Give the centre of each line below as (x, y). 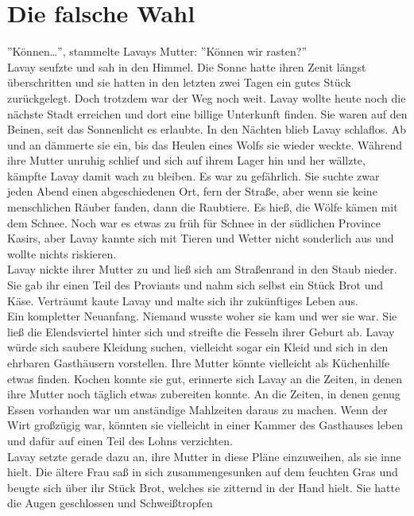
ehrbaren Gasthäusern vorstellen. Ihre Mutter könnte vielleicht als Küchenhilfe (199, 363)
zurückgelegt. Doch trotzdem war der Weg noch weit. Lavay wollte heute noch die (207, 97)
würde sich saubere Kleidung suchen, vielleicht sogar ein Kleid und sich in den (198, 347)
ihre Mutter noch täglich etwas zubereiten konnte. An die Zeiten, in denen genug (204, 394)
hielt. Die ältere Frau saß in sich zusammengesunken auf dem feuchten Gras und (203, 472)
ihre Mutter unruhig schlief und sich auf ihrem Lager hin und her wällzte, (186, 160)
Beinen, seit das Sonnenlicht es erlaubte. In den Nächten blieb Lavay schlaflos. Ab (207, 129)
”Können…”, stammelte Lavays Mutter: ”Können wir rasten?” (157, 51)
